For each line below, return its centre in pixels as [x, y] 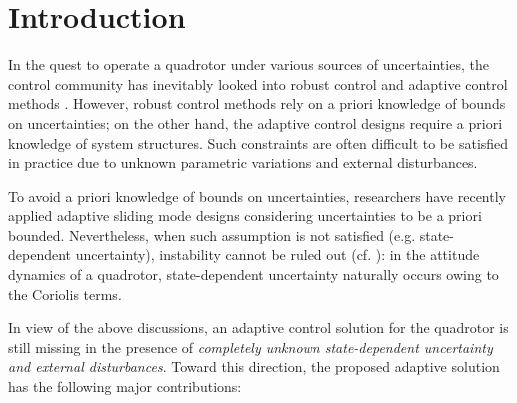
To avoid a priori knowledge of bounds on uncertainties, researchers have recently [257, 195]
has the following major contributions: [125, 386]
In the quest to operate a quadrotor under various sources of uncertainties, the [248, 64]
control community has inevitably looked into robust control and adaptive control [258, 83]
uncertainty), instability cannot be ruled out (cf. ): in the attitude [277, 254]
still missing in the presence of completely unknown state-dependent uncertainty [250, 346]
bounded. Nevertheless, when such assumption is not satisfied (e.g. [212, 234]
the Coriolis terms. [65, 293]
